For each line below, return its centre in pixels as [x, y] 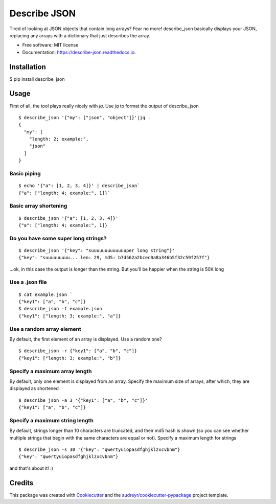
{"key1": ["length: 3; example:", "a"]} [70, 316]
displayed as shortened [34, 388]
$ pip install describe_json [37, 79]
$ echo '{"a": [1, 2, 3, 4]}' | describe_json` [79, 186]
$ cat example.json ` [45, 294]
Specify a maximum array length [51, 371]
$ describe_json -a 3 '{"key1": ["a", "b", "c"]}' [83, 400]
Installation [28, 67]
